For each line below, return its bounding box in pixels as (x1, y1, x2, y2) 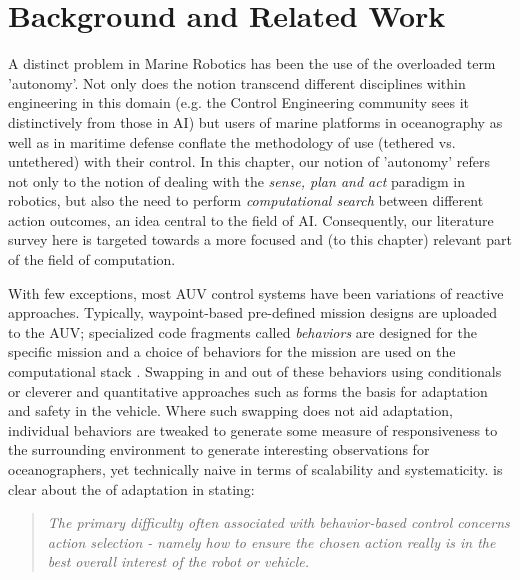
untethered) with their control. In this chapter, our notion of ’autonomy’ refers (8, 151, 490, 172)
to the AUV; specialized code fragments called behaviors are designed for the (8, 321, 477, 342)
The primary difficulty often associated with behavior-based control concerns (47, 512, 510, 533)
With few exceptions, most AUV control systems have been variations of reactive (8, 282, 504, 303)
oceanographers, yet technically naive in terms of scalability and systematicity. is (8, 459, 503, 479)
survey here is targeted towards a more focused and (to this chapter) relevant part (8, 229, 512, 250)
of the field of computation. (8, 249, 176, 270)
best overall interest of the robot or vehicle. (47, 551, 310, 572)
